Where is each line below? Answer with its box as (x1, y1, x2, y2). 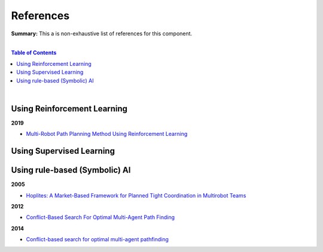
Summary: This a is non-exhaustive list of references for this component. (11, 30, 193, 37)
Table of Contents (11, 49, 57, 56)
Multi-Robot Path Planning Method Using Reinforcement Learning (26, 130, 188, 138)
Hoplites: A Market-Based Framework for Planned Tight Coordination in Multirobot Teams (26, 192, 246, 199)
